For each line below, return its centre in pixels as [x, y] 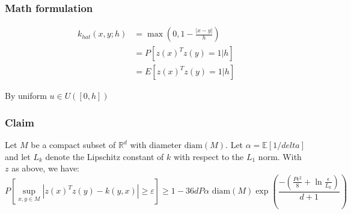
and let [18, 156]
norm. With [280, 156]
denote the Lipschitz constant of [105, 156]
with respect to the [209, 156]
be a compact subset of [73, 145]
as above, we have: [46, 168]
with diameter [156, 145]
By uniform [26, 96]
